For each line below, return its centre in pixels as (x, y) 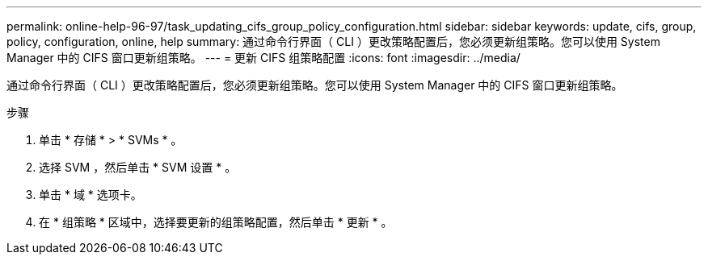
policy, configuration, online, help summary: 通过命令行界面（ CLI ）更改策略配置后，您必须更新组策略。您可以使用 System (333, 41)
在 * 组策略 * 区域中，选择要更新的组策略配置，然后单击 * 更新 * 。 (216, 222)
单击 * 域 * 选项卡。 (91, 195)
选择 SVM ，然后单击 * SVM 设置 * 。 (138, 167)
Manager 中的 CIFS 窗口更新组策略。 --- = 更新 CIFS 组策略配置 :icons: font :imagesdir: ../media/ (263, 58)
